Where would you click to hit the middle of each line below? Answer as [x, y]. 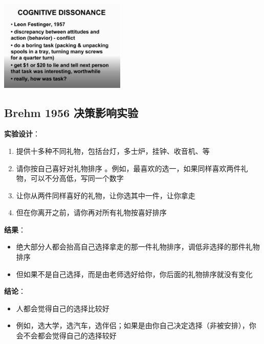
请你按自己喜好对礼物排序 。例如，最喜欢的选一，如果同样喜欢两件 [128, 168]
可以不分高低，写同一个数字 [77, 178]
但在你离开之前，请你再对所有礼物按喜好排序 [91, 212]
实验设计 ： [22, 134]
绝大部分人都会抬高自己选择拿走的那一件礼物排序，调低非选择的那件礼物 [138, 247]
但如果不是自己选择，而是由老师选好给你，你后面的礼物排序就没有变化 [134, 274]
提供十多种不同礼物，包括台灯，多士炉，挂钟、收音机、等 [113, 151]
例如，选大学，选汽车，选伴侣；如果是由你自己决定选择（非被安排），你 [136, 325]
